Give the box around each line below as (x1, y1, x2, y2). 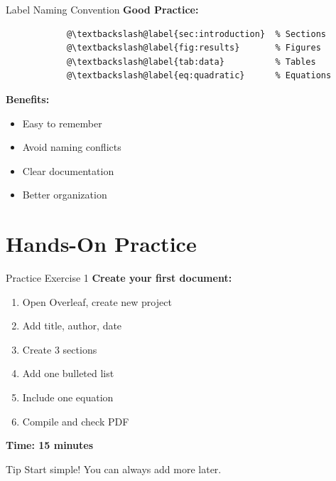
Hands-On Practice (6, 229, 197, 258)
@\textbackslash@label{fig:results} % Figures (66, 43, 321, 53)
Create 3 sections (22, 342, 97, 356)
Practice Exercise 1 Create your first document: (6, 270, 232, 285)
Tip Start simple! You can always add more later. (6, 461, 222, 476)
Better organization (22, 187, 107, 202)
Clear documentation (22, 163, 114, 178)
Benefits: (6, 91, 50, 106)
